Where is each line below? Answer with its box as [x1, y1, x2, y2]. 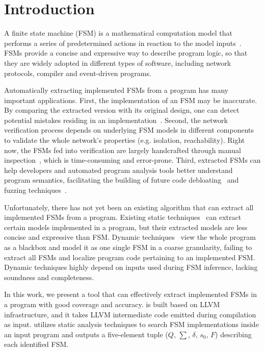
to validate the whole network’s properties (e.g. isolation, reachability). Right [4, 135, 245, 145]
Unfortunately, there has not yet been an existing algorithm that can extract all [4, 202, 254, 212]
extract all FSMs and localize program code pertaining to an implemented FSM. [4, 252, 255, 262]
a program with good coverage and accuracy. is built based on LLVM [4, 298, 220, 309]
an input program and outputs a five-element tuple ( [4, 329, 168, 339]
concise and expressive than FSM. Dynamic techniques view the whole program [4, 232, 256, 242]
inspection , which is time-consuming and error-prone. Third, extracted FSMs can [4, 155, 261, 165]
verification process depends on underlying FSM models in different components [4, 124, 254, 135]
